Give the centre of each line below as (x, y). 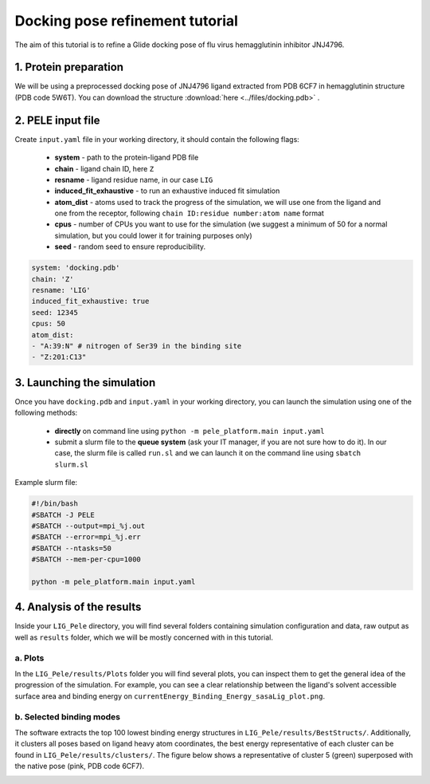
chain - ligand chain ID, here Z (104, 168)
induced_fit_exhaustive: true (90, 301)
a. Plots (29, 658)
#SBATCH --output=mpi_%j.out (88, 526)
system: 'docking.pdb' (76, 268)
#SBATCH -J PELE (63, 515)
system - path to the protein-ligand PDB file (127, 158)
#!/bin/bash (55, 504)
